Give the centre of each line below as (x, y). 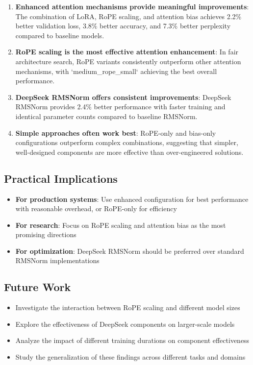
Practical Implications (61, 178)
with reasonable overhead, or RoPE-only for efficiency (96, 208)
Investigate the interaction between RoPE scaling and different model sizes (128, 307)
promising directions (46, 234)
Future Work (38, 287)
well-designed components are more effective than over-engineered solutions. (129, 152)
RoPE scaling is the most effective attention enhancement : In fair (127, 52)
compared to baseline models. (60, 35)
